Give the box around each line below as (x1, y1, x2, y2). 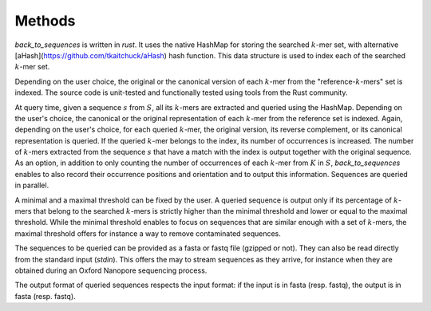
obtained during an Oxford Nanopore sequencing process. (14, 266, 208, 275)
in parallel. (14, 180, 49, 191)
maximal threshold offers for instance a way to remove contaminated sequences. (14, 228, 281, 238)
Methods (14, 12, 76, 30)
